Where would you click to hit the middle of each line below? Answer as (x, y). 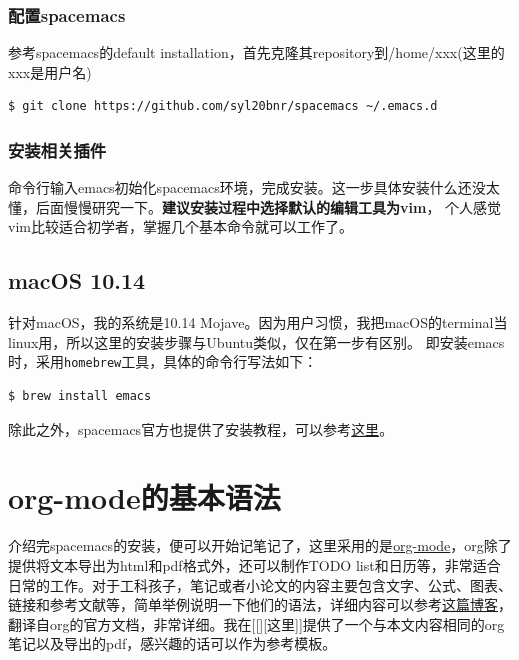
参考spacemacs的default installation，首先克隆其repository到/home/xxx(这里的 (256, 52)
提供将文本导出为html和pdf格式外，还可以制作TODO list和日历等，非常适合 (254, 564)
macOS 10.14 (77, 280)
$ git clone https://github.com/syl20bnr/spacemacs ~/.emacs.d (223, 106)
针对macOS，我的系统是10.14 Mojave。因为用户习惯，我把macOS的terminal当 (258, 322)
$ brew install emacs (80, 396)
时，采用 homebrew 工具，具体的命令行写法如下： (163, 361)
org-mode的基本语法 (144, 497)
